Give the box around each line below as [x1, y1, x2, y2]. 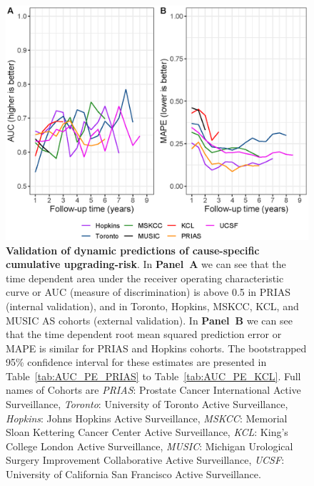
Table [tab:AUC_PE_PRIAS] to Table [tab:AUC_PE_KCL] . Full [6, 368, 301, 383]
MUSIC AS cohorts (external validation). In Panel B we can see [6, 312, 293, 327]
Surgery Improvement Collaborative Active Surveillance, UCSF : [6, 452, 285, 467]
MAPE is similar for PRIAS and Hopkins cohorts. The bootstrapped [6, 340, 307, 355]
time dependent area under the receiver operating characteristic [6, 270, 284, 285]
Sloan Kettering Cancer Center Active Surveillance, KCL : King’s [6, 425, 288, 440]
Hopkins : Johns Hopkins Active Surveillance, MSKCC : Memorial [6, 410, 288, 425]
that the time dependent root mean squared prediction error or [6, 327, 282, 342]
